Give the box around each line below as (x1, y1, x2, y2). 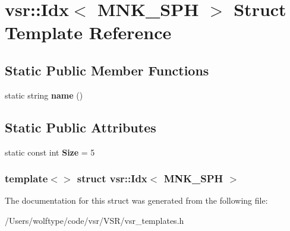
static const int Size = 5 (5, 145, 95, 158)
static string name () (5, 88, 83, 101)
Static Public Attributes (5, 118, 156, 136)
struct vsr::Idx (77, 171, 147, 186)
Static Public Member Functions (5, 61, 209, 79)
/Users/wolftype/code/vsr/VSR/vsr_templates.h (5, 214, 184, 226)
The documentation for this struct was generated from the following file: (5, 194, 268, 207)
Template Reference (5, 20, 172, 45)
